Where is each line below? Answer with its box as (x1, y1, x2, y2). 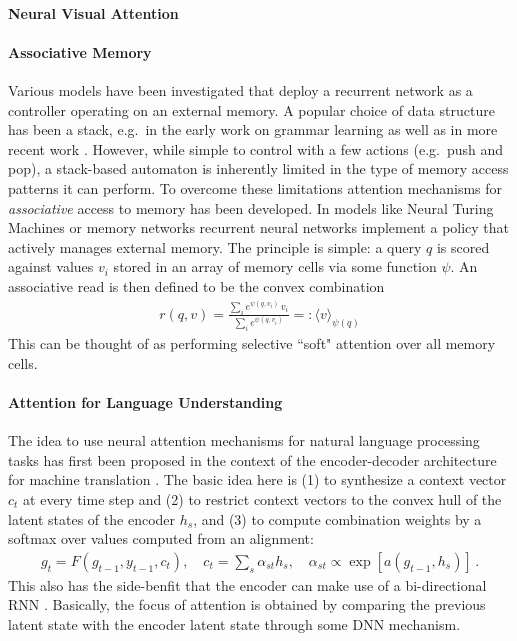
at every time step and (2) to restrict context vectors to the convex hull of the (23, 488, 502, 509)
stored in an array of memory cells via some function (113, 256, 437, 277)
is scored (436, 236, 490, 257)
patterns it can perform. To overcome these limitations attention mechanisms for (8, 177, 503, 198)
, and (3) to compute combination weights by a (193, 508, 482, 529)
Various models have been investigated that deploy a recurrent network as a (8, 79, 473, 100)
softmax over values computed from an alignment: (8, 528, 314, 549)
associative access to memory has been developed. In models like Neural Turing (8, 197, 494, 218)
